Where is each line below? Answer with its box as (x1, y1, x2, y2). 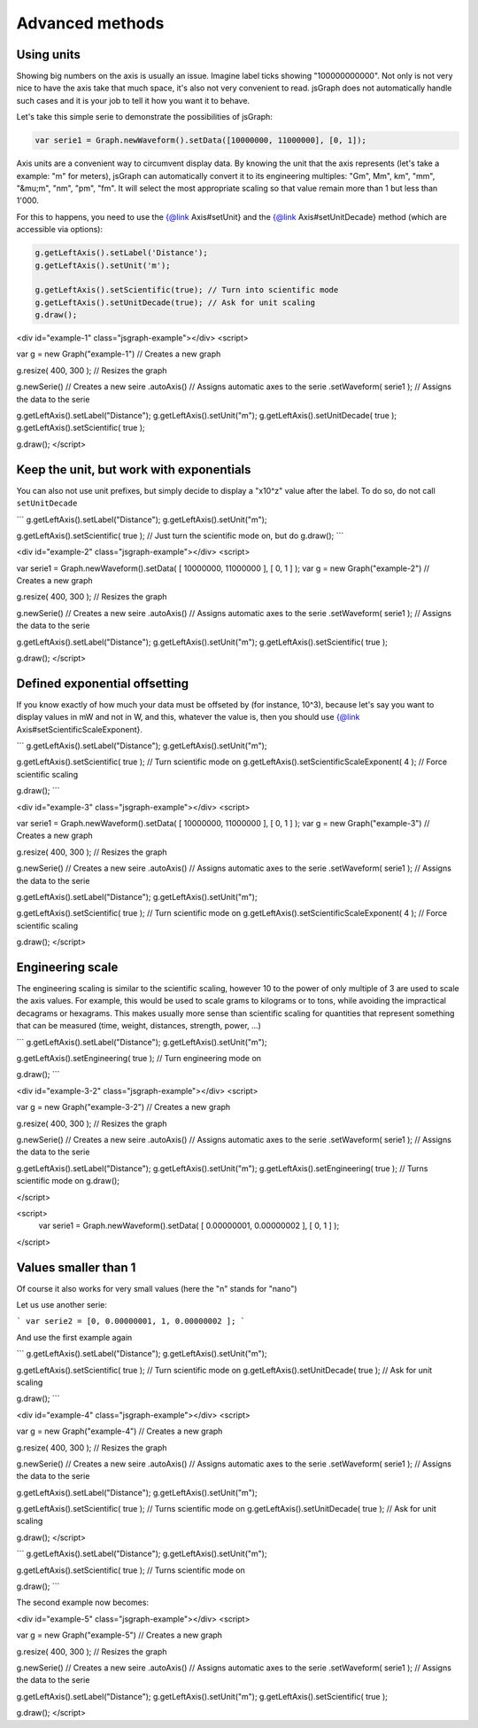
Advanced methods (16, 13, 165, 33)
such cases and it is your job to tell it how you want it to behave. (16, 95, 251, 106)
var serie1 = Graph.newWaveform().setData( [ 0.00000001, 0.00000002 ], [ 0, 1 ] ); (38, 1220, 340, 1231)
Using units (16, 47, 81, 62)
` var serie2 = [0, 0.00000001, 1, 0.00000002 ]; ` (16, 1317, 246, 1326)
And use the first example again (16, 1332, 133, 1342)
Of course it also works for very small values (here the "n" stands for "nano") (16, 1283, 297, 1294)
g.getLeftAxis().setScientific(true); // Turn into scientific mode (35, 285, 339, 295)
